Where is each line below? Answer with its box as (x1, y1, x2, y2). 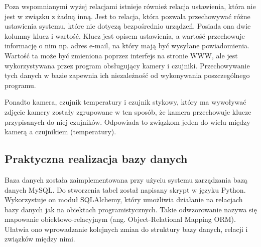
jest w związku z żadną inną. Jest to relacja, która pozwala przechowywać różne (5, 11, 250, 21)
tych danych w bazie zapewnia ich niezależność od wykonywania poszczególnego (5, 70, 250, 80)
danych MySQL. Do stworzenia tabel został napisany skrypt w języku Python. (5, 184, 246, 195)
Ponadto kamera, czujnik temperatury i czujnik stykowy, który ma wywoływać (5, 97, 246, 107)
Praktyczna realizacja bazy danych (5, 151, 188, 167)
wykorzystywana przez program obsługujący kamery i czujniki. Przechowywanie (5, 60, 250, 70)
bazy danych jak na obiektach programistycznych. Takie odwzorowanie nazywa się (5, 204, 257, 214)
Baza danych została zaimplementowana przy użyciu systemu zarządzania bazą (5, 174, 247, 185)
